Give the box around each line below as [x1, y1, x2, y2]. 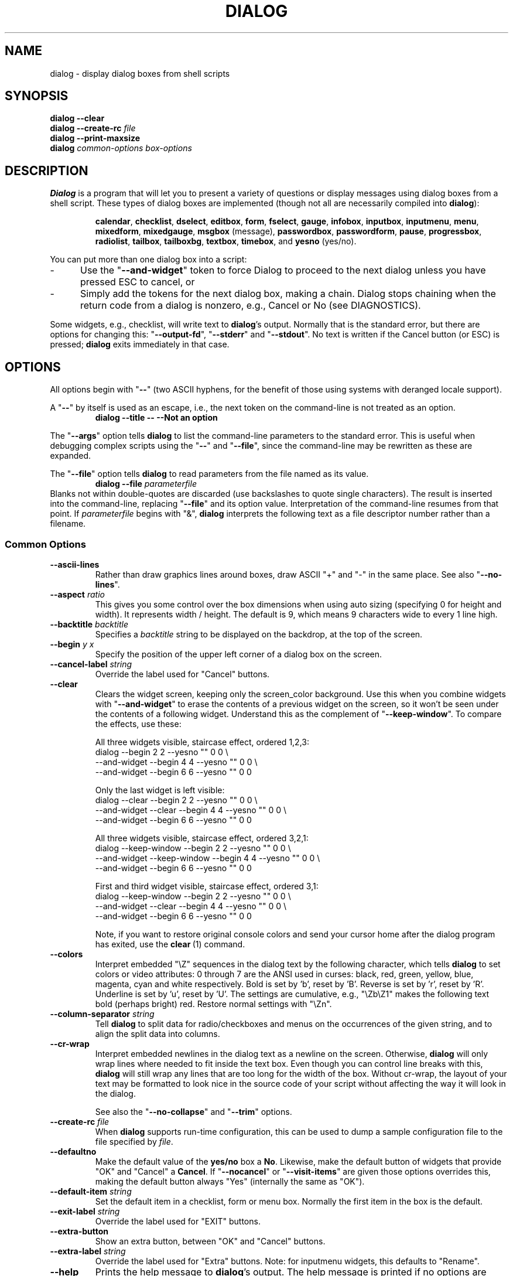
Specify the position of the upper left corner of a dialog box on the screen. [95, 649, 382, 659]
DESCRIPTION [5, 163, 88, 178]
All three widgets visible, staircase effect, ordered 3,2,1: [95, 833, 309, 843]
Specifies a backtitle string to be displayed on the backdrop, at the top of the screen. [95, 629, 423, 639]
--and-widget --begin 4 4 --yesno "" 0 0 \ [95, 756, 258, 767]
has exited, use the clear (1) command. [95, 939, 245, 949]
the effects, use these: [95, 718, 182, 729]
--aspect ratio [50, 589, 105, 599]
